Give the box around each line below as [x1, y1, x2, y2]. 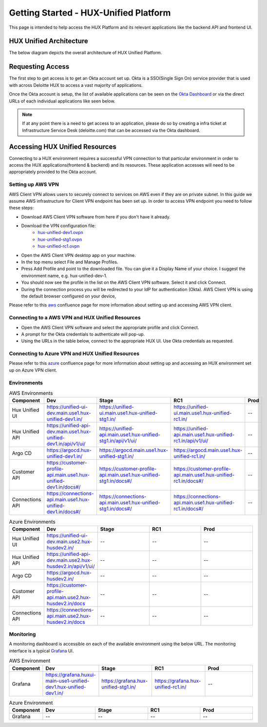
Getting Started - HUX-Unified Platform [9, 7, 171, 18]
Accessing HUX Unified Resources [9, 142, 116, 151]
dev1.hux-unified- [45, 683, 86, 690]
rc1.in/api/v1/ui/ [173, 437, 209, 444]
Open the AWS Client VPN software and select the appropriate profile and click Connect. [21, 324, 199, 330]
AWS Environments [9, 390, 53, 397]
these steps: [9, 205, 34, 211]
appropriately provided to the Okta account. [9, 169, 97, 175]
